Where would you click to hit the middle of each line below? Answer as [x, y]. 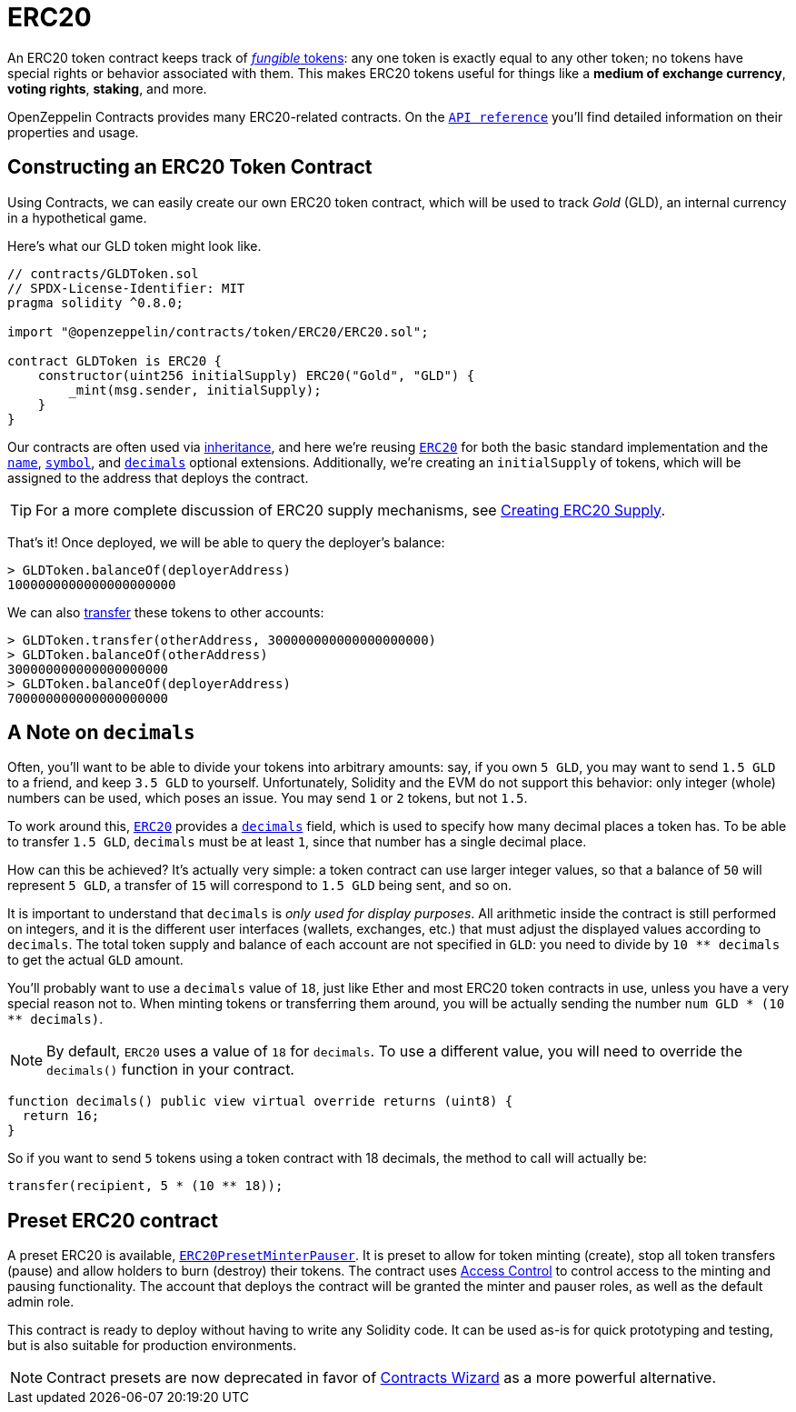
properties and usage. [73, 132]
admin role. [41, 1302]
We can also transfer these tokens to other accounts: [166, 612]
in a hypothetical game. [77, 217]
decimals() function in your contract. [170, 1070]
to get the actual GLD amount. [95, 960]
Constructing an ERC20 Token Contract [190, 167]
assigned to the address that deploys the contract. [158, 477]
